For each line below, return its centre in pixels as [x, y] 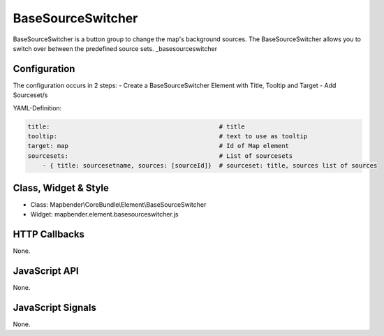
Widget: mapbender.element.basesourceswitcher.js [104, 214]
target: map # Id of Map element [158, 146]
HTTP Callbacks [49, 234]
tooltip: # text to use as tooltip [168, 136]
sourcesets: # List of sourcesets [160, 156]
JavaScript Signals [55, 307]
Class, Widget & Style [61, 188]
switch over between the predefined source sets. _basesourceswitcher [115, 48]
